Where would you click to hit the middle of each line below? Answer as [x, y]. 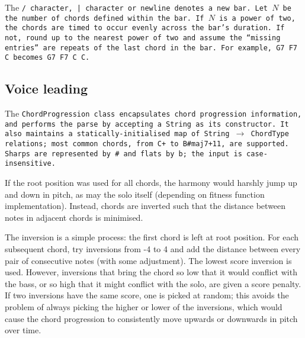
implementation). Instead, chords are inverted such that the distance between [145, 206]
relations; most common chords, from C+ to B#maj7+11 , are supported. [147, 144]
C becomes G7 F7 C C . [47, 58]
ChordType [270, 134]
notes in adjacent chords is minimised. [74, 217]
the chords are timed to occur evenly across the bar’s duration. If [145, 28]
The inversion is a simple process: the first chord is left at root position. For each [152, 237]
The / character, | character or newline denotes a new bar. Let [137, 7]
